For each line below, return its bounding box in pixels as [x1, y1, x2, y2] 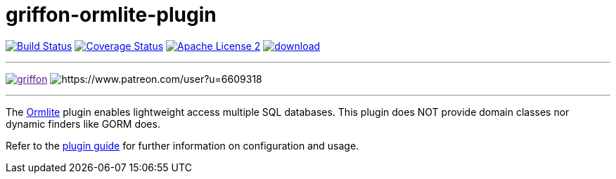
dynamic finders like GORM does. [6, 117, 160, 130]
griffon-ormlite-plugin [6, 3, 217, 27]
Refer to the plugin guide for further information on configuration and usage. [6, 139, 359, 152]
